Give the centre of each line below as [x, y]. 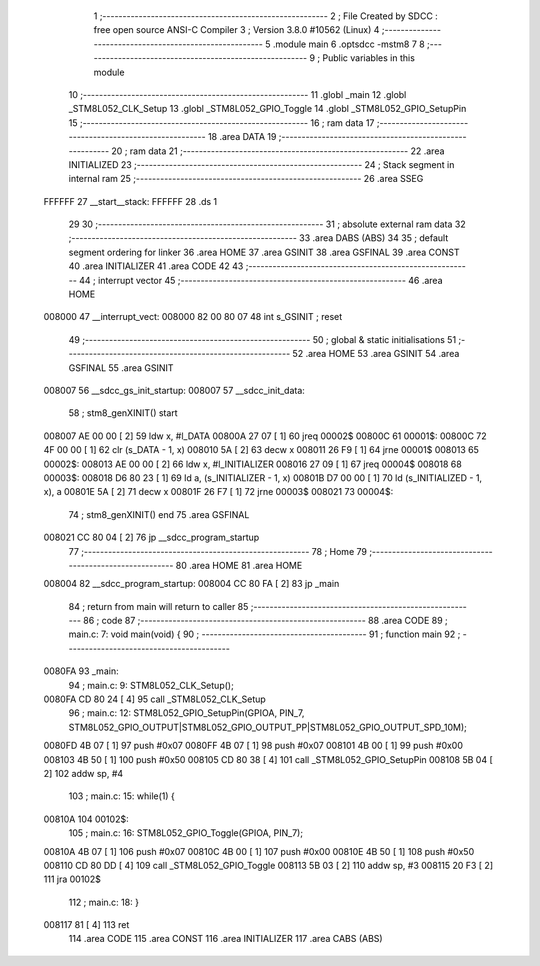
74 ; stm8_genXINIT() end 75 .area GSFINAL [159, 514]
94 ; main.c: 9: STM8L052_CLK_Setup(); [151, 685]
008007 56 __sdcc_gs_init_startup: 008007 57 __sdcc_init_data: [174, 390]
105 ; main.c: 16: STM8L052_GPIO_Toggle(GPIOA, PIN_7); [186, 833]
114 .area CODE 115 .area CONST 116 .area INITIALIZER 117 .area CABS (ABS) [226, 939]
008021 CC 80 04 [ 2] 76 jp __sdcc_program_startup [151, 537]
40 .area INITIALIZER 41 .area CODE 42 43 [156, 266]
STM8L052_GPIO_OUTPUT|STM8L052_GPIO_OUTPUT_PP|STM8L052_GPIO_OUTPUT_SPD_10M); [267, 727]
